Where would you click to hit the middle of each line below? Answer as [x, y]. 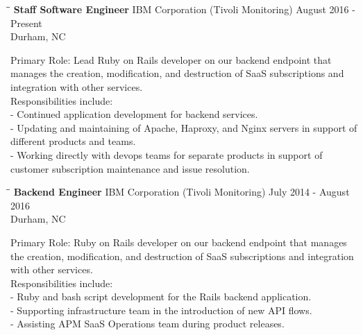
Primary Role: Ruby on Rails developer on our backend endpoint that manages [179, 242]
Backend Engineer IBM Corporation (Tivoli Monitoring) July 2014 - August [181, 192]
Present [26, 23]
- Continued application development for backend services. [134, 114]
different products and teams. [73, 141]
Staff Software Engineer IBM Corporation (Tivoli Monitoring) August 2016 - [184, 9]
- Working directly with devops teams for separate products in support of [167, 154]
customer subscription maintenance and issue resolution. [130, 168]
